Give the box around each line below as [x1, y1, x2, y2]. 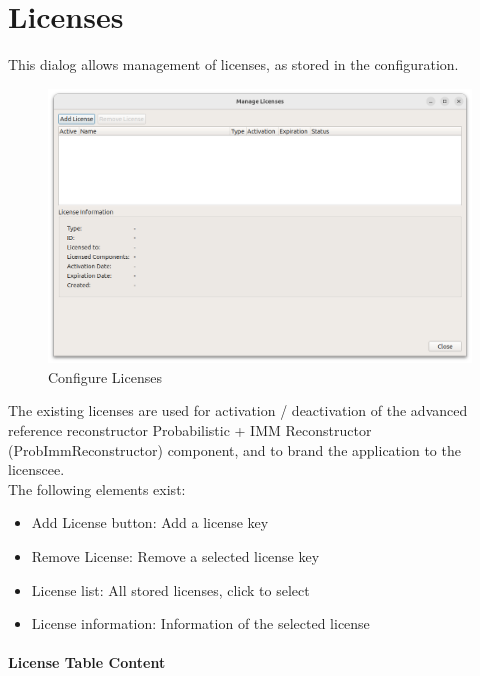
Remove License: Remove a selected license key [31, 545, 320, 566]
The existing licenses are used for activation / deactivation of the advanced [8, 400, 468, 421]
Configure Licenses [48, 366, 162, 387]
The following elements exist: [8, 478, 186, 499]
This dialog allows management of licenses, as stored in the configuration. [8, 54, 459, 75]
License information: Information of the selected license [31, 613, 370, 634]
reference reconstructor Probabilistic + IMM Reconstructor [8, 420, 372, 441]
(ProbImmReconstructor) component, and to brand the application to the [8, 439, 461, 460]
